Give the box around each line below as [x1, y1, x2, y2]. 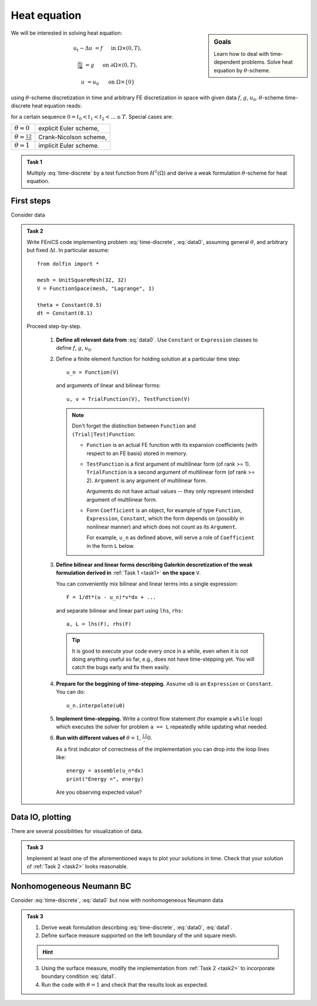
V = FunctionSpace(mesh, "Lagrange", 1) [37, 285, 155, 292]
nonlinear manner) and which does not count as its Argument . [86, 523, 237, 530]
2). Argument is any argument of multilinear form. [86, 477, 207, 484]
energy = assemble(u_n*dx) [66, 767, 144, 774]
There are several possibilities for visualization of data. [11, 827, 143, 834]
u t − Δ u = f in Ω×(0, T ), [73, 45, 142, 53]
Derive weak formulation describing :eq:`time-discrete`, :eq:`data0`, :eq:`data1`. [41, 924, 232, 931]
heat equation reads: [32, 102, 82, 109]
